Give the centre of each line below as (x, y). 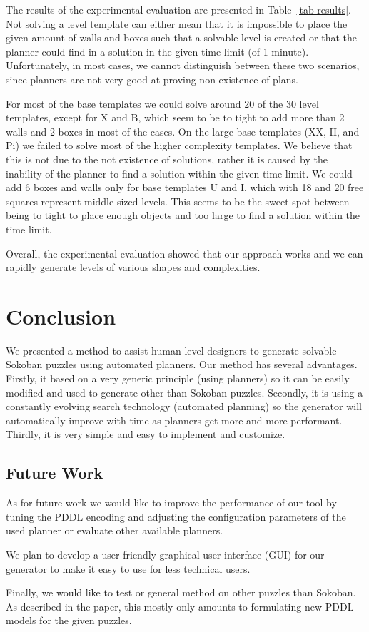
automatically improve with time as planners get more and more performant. (174, 420)
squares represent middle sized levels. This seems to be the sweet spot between (178, 201)
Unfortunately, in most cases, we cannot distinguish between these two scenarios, (183, 65)
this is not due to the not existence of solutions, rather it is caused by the (167, 159)
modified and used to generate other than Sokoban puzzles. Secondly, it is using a (184, 392)
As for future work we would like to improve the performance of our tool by (171, 503)
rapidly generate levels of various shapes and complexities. (133, 267)
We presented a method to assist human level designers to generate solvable (171, 350)
